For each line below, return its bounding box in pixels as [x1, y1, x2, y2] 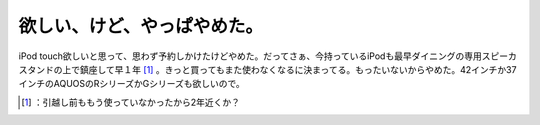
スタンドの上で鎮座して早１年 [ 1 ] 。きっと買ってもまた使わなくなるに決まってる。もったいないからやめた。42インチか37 [18, 63, 517, 75]
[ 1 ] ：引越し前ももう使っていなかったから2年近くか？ [21, 96, 240, 108]
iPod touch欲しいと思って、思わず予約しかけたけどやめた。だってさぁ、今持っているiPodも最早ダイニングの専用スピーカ [18, 50, 517, 62]
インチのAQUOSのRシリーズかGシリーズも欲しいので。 [18, 78, 245, 90]
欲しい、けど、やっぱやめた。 [18, 15, 264, 37]
